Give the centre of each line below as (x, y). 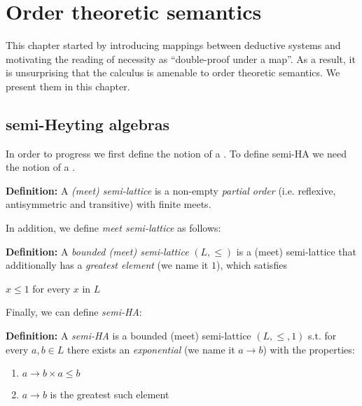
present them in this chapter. (68, 86)
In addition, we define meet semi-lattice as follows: (113, 228)
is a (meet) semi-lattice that (297, 251)
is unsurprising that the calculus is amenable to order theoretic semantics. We (173, 72)
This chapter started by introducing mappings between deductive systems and (173, 45)
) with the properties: (309, 349)
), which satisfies (251, 265)
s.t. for (322, 336)
